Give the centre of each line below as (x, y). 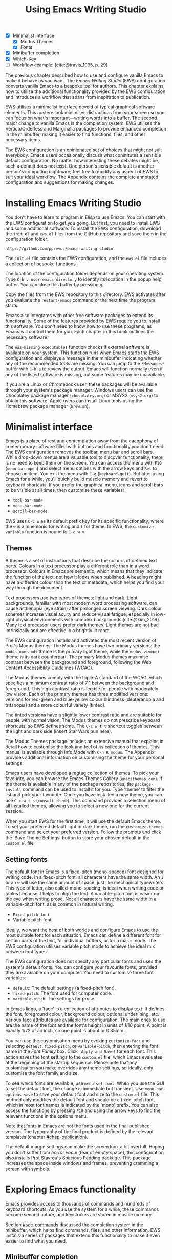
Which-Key (25, 59)
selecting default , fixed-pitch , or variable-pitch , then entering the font (82, 1046)
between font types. (27, 952)
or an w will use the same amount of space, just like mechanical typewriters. (85, 883)
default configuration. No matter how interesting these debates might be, (82, 160)
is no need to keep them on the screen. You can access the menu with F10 (84, 463)
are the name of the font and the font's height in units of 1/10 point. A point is (86, 1025)
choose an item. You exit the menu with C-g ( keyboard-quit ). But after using (85, 474)
